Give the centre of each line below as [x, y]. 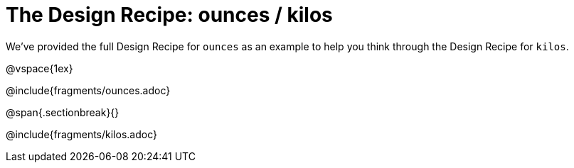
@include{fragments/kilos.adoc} [81, 134]
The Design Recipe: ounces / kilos [169, 15]
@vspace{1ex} [39, 68]
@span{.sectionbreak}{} [63, 112]
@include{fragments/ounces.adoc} [88, 90]
